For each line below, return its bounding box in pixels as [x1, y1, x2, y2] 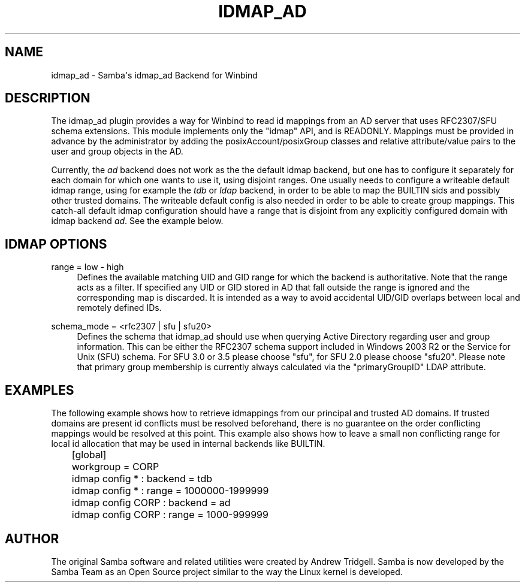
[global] [71, 449, 107, 461]
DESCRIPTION [5, 90, 90, 106]
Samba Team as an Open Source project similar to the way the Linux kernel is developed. [51, 566, 403, 577]
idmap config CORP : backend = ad [71, 497, 231, 509]
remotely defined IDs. [77, 302, 162, 313]
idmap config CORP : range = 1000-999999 [71, 509, 268, 521]
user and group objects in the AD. [51, 146, 183, 157]
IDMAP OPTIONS [5, 236, 107, 252]
